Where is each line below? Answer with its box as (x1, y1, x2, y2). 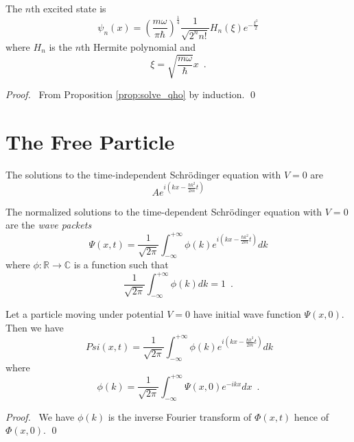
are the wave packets (5, 218, 92, 232)
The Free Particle (5, 127, 175, 155)
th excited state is (31, 1, 106, 15)
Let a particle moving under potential (5, 307, 164, 321)
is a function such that (73, 257, 169, 272)
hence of (294, 409, 329, 423)
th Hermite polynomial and (81, 39, 196, 54)
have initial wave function (193, 307, 301, 321)
